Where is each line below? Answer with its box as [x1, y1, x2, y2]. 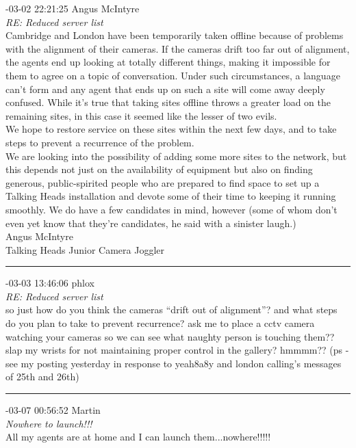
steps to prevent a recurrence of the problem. [5, 135, 194, 149]
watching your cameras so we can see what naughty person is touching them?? [5, 329, 335, 343]
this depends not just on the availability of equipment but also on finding [5, 162, 313, 176]
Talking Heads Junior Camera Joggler [5, 242, 164, 256]
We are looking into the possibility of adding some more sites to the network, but [5, 148, 347, 163]
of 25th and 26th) [5, 369, 79, 384]
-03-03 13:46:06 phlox [5, 276, 94, 290]
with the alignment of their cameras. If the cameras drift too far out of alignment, [5, 41, 350, 55]
